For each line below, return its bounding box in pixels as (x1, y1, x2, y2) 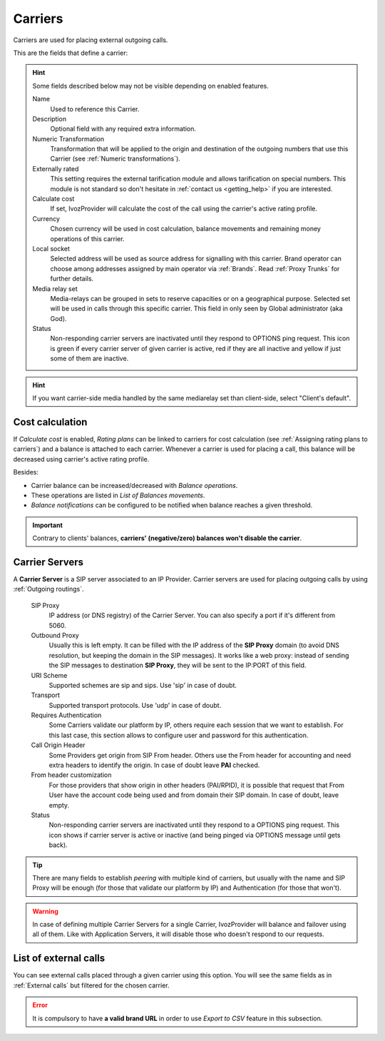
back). (48, 841, 68, 849)
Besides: (13, 468, 39, 477)
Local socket (32, 244, 71, 253)
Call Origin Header (31, 741, 86, 749)
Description (32, 114, 67, 123)
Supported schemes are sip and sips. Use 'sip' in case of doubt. (48, 681, 237, 689)
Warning (32, 907, 58, 915)
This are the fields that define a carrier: (13, 49, 128, 57)
